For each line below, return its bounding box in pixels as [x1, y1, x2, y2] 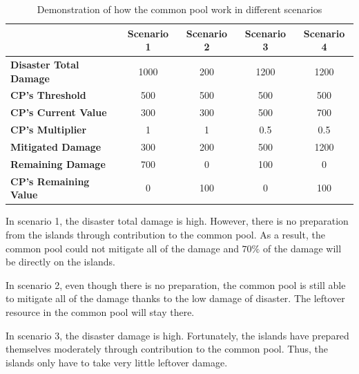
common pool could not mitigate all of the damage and [6, 241, 239, 255]
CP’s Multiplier [10, 122, 87, 137]
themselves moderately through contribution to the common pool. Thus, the [6, 342, 329, 356]
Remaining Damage [10, 156, 106, 171]
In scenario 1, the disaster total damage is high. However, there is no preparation [6, 214, 349, 228]
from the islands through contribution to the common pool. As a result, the [6, 227, 325, 241]
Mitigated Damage [10, 140, 101, 153]
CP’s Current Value [10, 105, 107, 120]
